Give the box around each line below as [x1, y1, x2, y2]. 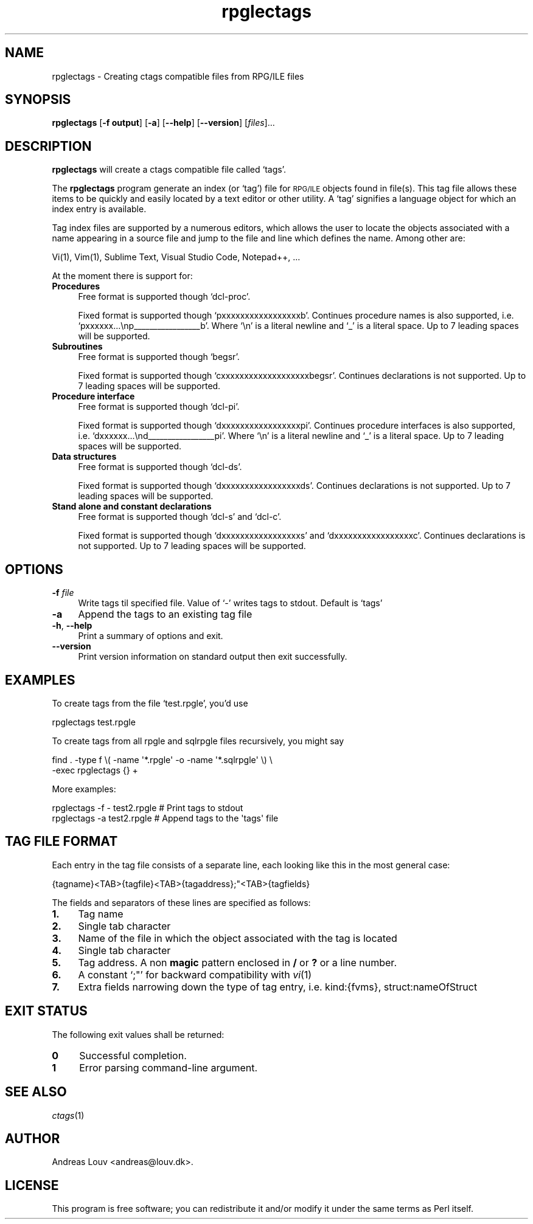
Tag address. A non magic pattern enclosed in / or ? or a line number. [78, 956, 397, 969]
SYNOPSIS [5, 92, 71, 108]
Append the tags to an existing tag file [78, 608, 253, 621]
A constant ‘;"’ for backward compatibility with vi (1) [78, 968, 312, 981]
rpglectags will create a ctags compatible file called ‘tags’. [52, 164, 286, 175]
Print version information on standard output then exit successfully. [78, 651, 347, 662]
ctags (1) [52, 1110, 85, 1121]
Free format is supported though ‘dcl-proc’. [78, 291, 251, 302]
